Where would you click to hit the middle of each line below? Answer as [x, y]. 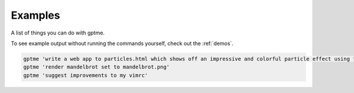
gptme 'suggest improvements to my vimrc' [86, 75]
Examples [35, 15]
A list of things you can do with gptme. [58, 33]
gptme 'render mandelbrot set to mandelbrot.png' [96, 67]
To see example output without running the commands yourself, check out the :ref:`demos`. [122, 43]
